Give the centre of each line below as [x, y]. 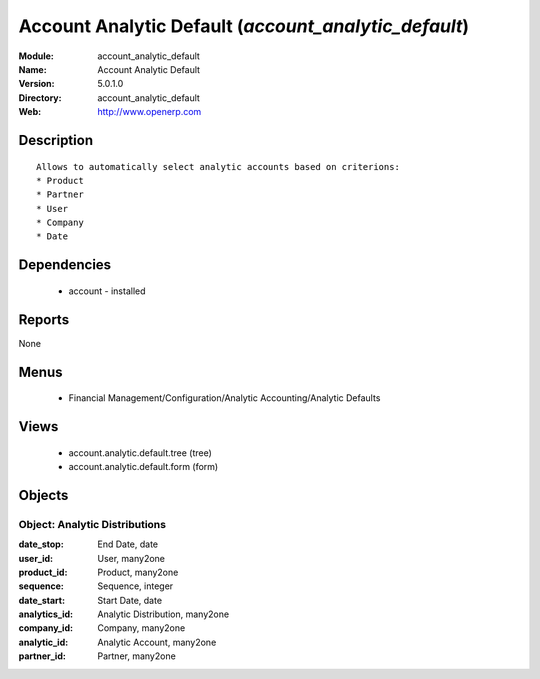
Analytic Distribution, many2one [163, 614]
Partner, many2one [137, 656]
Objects [43, 495]
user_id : [36, 558]
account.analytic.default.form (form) [143, 466]
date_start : [41, 600]
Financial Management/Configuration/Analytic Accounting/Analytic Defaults [224, 398]
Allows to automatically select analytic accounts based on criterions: [218, 166]
